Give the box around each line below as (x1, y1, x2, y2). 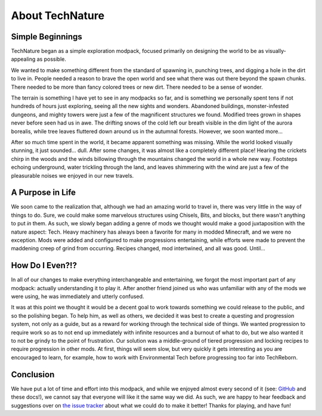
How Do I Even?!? (11, 260, 78, 271)
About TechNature (11, 9, 104, 22)
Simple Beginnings (11, 32, 83, 42)
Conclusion (11, 370, 55, 380)
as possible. (36, 55, 67, 63)
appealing (11, 55, 36, 63)
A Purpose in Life (11, 188, 76, 198)
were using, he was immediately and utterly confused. (11, 293, 144, 300)
